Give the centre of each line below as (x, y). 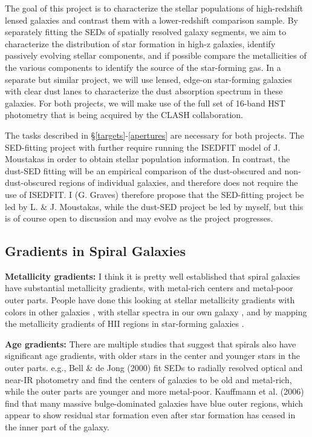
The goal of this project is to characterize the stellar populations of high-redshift (154, 8)
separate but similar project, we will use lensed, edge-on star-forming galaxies (148, 79)
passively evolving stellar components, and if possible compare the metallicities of (156, 55)
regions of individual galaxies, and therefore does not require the (178, 182)
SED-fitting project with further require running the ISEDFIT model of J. (143, 147)
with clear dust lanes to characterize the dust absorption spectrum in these (144, 91)
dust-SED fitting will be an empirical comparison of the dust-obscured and (143, 170)
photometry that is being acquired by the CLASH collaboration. (124, 115)
